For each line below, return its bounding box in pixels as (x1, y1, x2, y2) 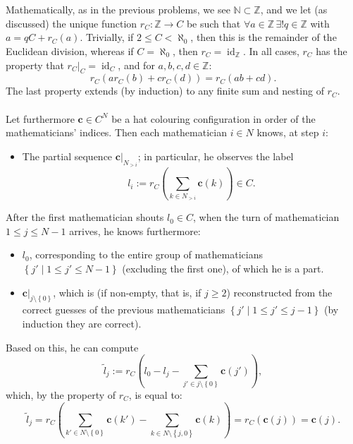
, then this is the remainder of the (190, 30, 337, 44)
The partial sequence (22, 148, 113, 163)
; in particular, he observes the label (137, 148, 294, 163)
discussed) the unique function (6, 16, 137, 30)
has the (316, 43, 347, 58)
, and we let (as (260, 2, 328, 17)
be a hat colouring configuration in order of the (111, 111, 316, 126)
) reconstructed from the (226, 284, 333, 299)
